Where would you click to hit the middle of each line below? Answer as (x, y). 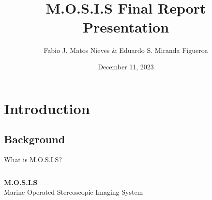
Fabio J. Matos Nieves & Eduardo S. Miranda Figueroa (126, 50)
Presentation (126, 27)
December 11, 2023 (126, 66)
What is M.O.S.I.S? (33, 159)
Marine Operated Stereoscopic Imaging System (74, 192)
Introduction (47, 108)
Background (35, 139)
